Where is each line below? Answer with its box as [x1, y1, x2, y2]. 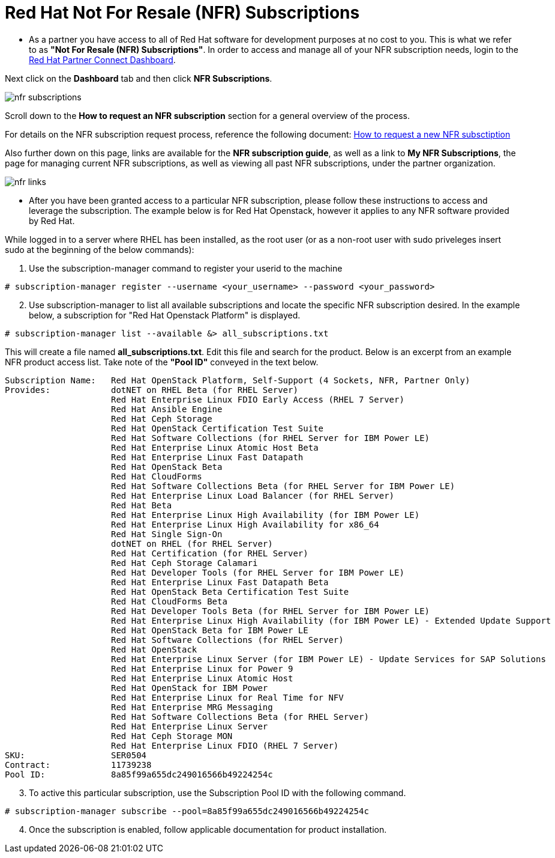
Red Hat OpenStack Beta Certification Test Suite [111, 586, 349, 597]
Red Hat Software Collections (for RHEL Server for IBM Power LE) [111, 433, 430, 443]
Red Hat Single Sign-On [111, 529, 223, 539]
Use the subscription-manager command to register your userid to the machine [29, 263, 343, 273]
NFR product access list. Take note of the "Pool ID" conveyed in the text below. [5, 356, 319, 367]
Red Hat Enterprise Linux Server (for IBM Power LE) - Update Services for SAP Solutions [111, 654, 546, 664]
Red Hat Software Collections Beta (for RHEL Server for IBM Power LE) [111, 481, 455, 491]
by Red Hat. [29, 215, 75, 226]
